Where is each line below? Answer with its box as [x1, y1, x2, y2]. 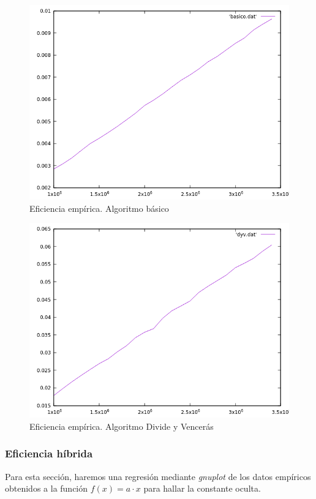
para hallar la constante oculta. [143, 482, 261, 495]
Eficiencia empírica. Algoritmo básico [29, 201, 169, 214]
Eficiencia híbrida [5, 446, 93, 461]
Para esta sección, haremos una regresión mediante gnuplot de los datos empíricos [5, 470, 311, 482]
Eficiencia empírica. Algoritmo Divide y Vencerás [29, 419, 214, 432]
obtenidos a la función [5, 482, 88, 495]
